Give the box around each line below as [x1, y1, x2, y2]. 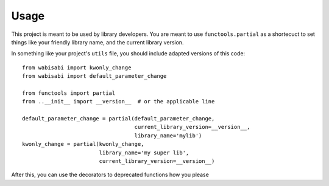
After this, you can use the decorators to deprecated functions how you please [11, 171, 210, 179]
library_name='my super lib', [99, 149, 189, 156]
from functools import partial [22, 89, 116, 97]
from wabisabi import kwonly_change [22, 64, 132, 71]
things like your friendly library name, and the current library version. [11, 38, 184, 46]
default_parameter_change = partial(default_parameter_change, [22, 115, 215, 122]
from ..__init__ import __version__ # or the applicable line [22, 98, 215, 105]
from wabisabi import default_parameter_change [22, 73, 167, 80]
